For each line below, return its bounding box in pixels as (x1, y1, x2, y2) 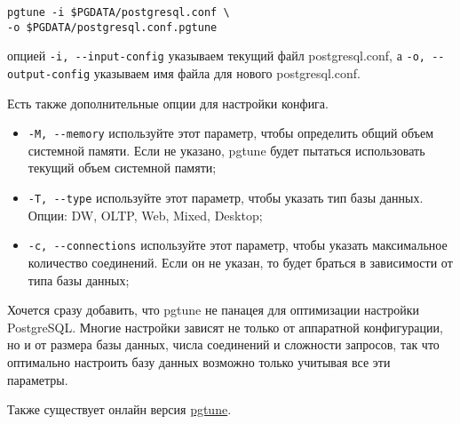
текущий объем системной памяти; (28, 158, 217, 177)
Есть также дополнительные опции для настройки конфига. (7, 93, 329, 112)
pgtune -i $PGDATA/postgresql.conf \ (7, 6, 230, 19)
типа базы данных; (28, 270, 130, 289)
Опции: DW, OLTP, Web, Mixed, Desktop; (28, 205, 263, 224)
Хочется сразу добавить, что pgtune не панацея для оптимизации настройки (7, 300, 420, 319)
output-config (7, 68, 91, 81)
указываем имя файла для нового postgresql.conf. (93, 63, 361, 82)
